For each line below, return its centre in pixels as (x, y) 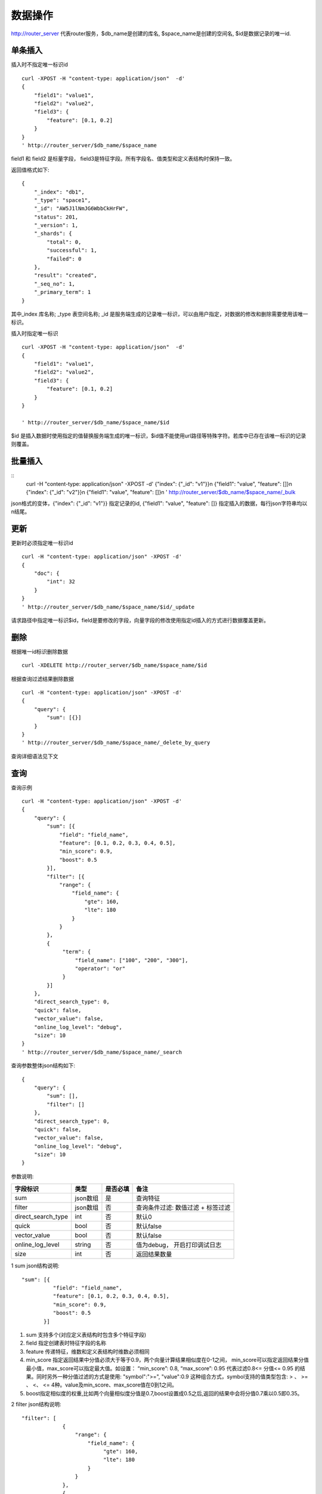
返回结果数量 (154, 1254)
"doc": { (47, 573)
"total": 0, (64, 242)
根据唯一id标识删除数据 (39, 651)
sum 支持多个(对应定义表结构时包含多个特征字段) (86, 1335)
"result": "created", (66, 275)
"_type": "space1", (62, 200)
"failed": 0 (64, 259)
